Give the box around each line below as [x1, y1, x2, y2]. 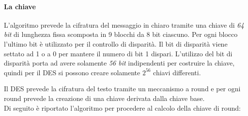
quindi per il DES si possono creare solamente [4, 67, 140, 77]
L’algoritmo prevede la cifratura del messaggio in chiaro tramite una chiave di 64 [4, 19, 244, 30]
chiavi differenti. [153, 67, 201, 77]
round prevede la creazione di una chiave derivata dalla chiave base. [4, 93, 205, 103]
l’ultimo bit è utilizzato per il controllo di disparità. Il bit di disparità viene [4, 38, 228, 49]
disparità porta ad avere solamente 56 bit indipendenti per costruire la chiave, [4, 58, 235, 68]
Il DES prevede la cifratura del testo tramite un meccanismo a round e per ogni [4, 83, 241, 94]
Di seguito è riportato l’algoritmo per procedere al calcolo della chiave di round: [4, 102, 241, 113]
